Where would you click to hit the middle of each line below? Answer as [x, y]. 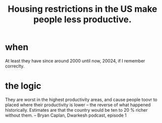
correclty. [15, 66]
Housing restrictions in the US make [82, 9]
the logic [23, 86]
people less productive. [82, 19]
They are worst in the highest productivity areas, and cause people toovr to [81, 99]
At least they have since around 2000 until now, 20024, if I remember [75, 61]
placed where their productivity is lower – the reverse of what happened [78, 105]
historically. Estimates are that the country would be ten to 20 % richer [77, 110]
